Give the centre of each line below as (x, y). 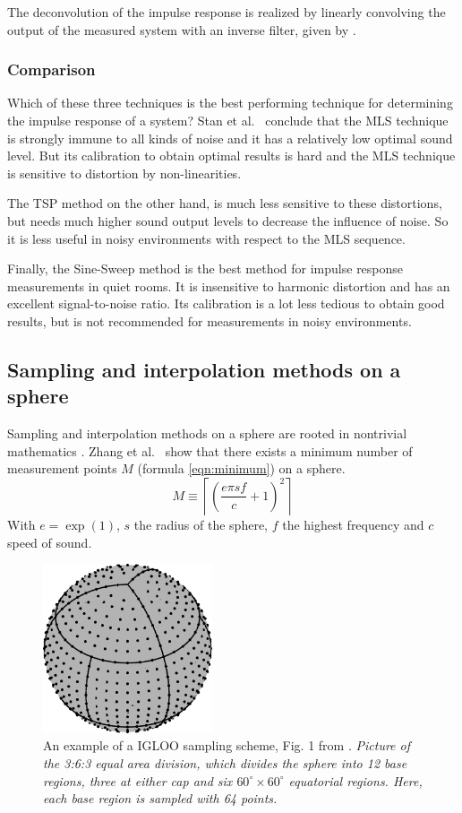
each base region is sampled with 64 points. (160, 798)
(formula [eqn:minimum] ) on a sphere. (241, 468)
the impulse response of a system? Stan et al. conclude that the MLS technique (228, 120)
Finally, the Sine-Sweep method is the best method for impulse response (205, 268)
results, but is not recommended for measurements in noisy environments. (210, 320)
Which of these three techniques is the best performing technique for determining (230, 103)
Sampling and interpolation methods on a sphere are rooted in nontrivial (207, 433)
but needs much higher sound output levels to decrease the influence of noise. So (228, 220)
